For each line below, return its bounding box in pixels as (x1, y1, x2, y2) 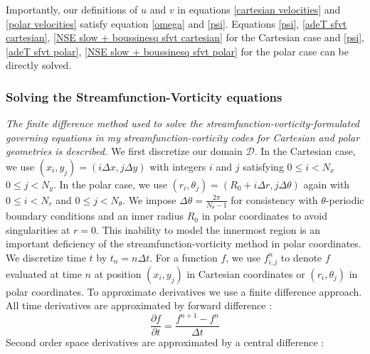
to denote (280, 250, 322, 264)
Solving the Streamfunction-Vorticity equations (6, 87, 282, 105)
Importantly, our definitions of (6, 2, 138, 16)
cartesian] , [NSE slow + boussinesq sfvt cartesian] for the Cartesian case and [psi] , (6, 30, 364, 45)
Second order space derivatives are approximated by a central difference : (6, 335, 324, 350)
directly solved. (6, 58, 72, 73)
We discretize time (6, 250, 86, 264)
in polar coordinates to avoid (201, 208, 328, 223)
